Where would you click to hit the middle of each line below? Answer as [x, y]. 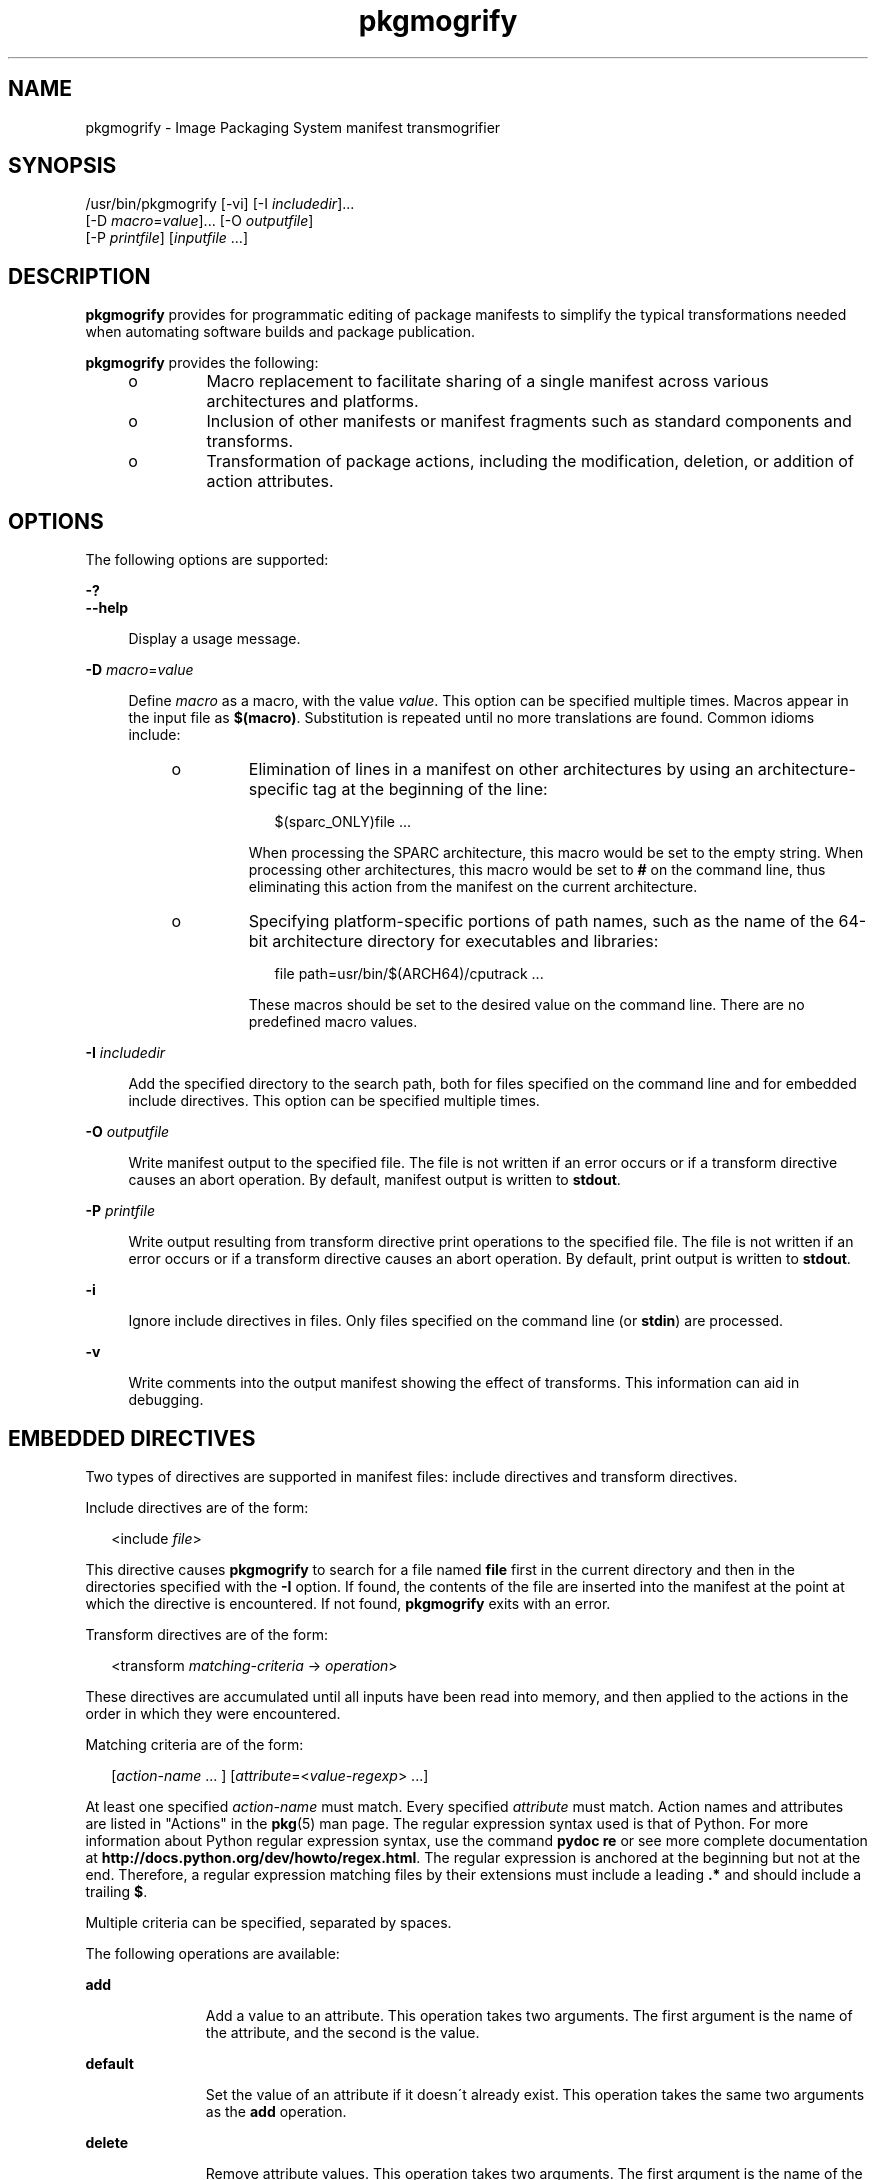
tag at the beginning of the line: [430, 789]
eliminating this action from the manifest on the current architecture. [473, 887]
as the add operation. [276, 2111]
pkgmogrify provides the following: [202, 363]
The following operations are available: [212, 1953]
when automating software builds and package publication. [280, 332]
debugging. [166, 1400]
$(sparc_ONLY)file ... [342, 822]
